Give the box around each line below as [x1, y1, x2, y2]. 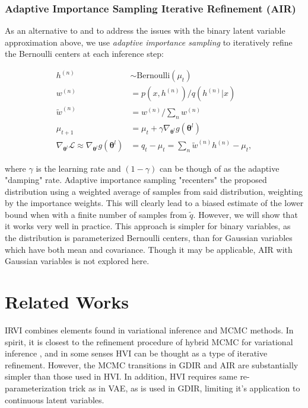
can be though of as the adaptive [159, 162, 280, 174]
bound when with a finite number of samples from [5, 208, 187, 220]
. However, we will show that [193, 208, 298, 220]
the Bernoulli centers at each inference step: [5, 47, 164, 60]
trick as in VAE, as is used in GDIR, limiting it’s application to [69, 381, 300, 394]
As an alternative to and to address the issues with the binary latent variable [5, 24, 285, 37]
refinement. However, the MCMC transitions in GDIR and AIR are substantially [5, 358, 299, 371]
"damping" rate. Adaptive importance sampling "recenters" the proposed [5, 174, 267, 186]
